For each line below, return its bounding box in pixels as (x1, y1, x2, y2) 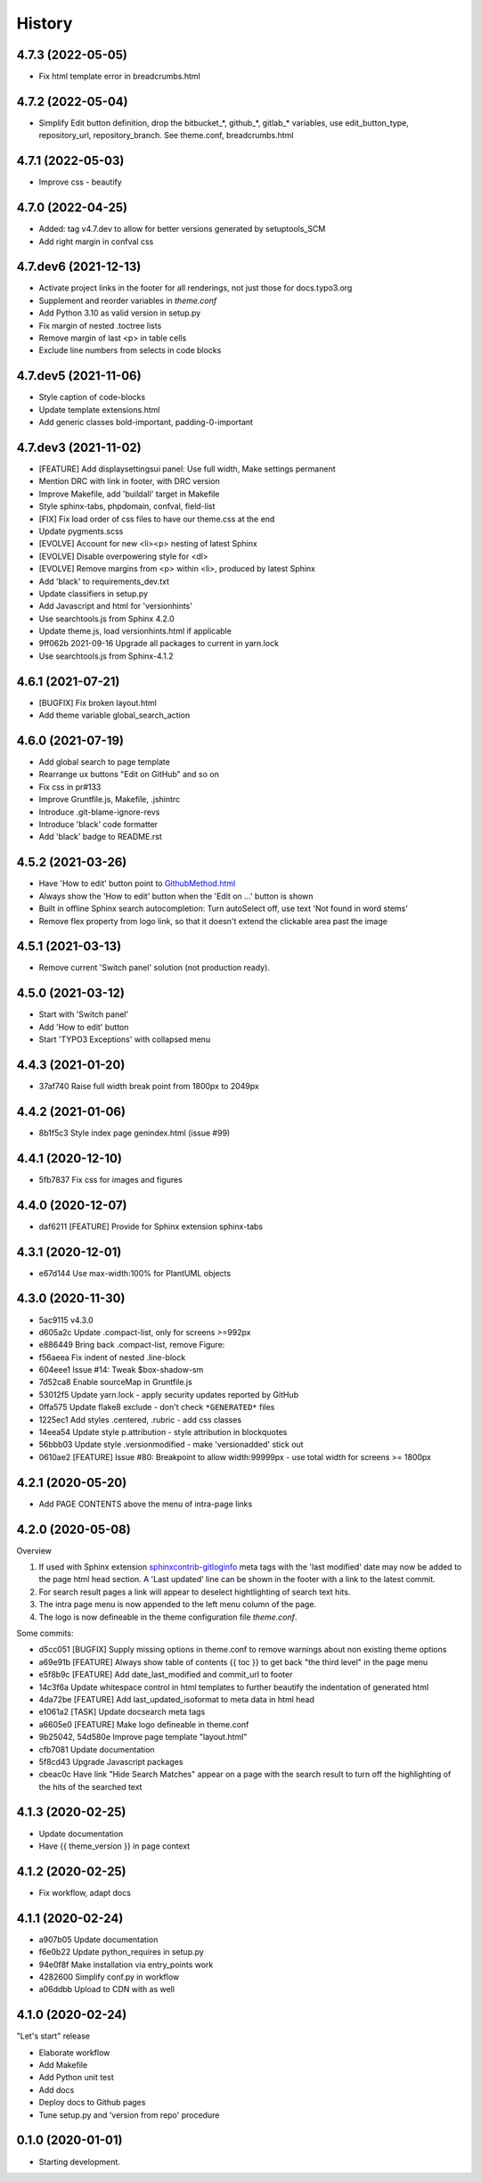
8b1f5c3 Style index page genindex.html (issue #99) (38, 1128, 231, 1138)
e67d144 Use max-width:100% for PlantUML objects (38, 1267, 232, 1278)
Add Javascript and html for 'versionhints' (38, 601, 193, 611)
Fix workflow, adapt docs (38, 1887, 131, 1898)
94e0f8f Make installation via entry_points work (38, 1959, 214, 1970)
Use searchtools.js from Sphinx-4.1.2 (38, 651, 174, 661)
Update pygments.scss (38, 526, 124, 537)
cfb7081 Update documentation (38, 1743, 155, 1755)
